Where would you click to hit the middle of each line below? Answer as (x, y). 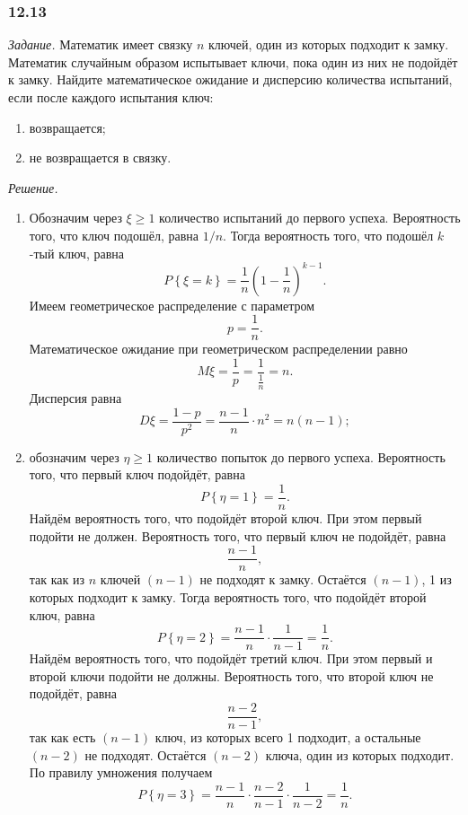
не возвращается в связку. (100, 158)
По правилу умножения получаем (121, 772)
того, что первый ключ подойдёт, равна (137, 474)
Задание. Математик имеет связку (101, 44)
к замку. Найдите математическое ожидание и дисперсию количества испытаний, (230, 79)
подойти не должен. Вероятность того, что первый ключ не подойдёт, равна (238, 535)
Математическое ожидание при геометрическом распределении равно (218, 349)
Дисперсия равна (75, 398)
